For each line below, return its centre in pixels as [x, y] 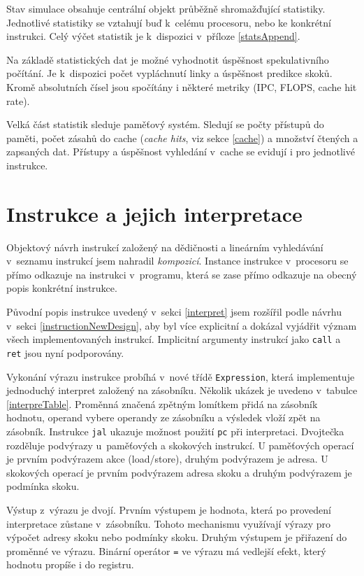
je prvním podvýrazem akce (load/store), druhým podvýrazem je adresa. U [167, 459]
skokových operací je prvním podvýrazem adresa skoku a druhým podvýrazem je [179, 472]
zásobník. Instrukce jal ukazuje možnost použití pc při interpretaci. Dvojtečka [175, 431]
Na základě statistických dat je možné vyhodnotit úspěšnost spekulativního [168, 59]
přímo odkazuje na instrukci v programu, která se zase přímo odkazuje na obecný [182, 274]
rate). [18, 100]
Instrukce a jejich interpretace [154, 213]
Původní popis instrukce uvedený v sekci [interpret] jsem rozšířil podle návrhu [174, 312]
